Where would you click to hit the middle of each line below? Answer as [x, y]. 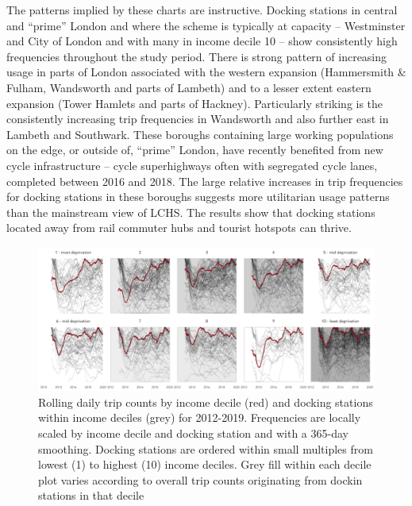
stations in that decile [91, 495]
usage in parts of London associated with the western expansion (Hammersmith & [206, 72]
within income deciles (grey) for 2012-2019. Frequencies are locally [200, 417]
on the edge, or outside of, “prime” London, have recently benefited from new [195, 150]
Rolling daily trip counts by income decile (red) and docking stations [206, 402]
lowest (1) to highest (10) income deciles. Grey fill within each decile [205, 464]
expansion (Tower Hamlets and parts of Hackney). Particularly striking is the [195, 103]
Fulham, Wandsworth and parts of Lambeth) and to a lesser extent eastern [189, 87]
